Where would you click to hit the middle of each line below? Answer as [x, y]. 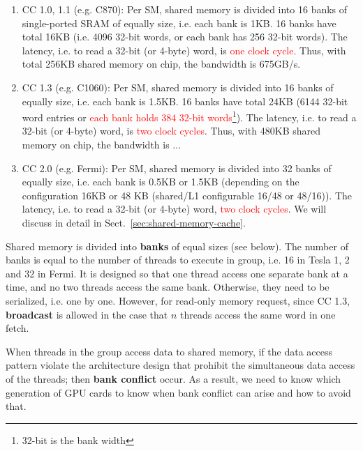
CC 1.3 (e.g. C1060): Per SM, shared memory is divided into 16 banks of [178, 87]
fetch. [17, 328]
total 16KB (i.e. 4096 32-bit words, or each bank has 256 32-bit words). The [185, 37]
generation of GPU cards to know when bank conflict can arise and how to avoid [178, 392]
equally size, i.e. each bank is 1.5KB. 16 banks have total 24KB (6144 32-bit [185, 101]
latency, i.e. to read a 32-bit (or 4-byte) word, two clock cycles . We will [174, 209]
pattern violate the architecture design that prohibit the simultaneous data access [180, 365]
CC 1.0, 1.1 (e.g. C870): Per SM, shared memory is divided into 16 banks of [185, 9]
